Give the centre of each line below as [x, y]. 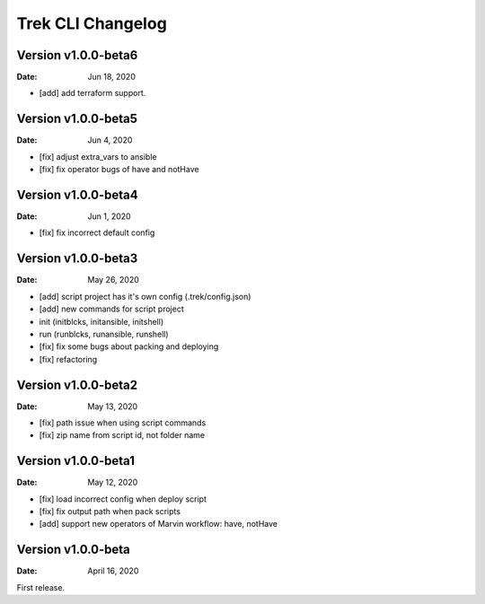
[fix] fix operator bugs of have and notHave [119, 170]
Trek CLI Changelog [92, 23]
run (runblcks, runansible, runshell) [104, 334]
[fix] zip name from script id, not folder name [122, 435]
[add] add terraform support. [93, 93]
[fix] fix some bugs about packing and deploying [129, 346]
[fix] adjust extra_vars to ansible [98, 156]
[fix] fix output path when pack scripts [110, 512]
